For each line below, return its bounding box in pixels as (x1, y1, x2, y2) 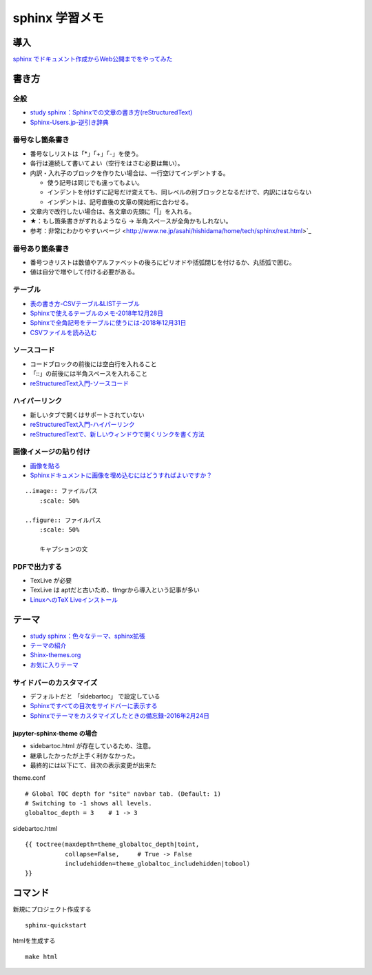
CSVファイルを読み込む (30, 328, 97, 336)
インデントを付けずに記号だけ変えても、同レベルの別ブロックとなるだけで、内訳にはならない (47, 188, 312, 197)
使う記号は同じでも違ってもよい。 (47, 178, 144, 186)
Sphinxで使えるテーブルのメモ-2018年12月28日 (30, 309, 164, 317)
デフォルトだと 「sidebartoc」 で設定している (30, 692, 161, 700)
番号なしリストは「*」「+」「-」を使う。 (30, 149, 143, 158)
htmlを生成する (12, 936, 56, 945)
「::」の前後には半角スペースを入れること (30, 370, 148, 378)
